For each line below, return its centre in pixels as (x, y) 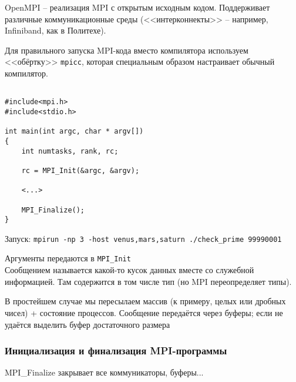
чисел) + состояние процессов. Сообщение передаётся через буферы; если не (144, 312)
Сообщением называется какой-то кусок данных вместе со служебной (129, 270)
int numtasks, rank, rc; (70, 151)
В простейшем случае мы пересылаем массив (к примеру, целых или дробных (145, 301)
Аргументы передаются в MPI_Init (68, 258)
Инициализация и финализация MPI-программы (116, 351)
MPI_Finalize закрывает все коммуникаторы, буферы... (104, 372)
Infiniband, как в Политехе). (55, 30)
